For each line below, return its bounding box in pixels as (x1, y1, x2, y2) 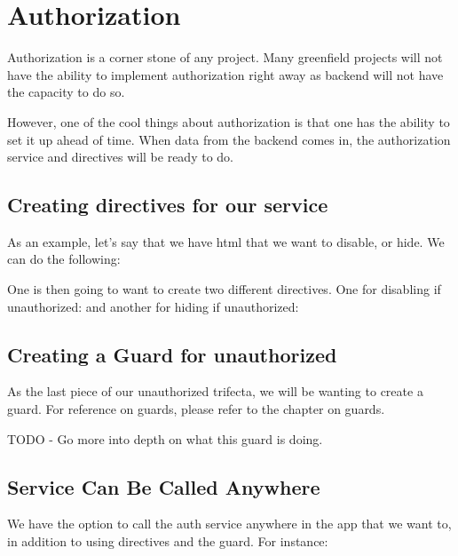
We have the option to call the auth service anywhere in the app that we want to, (7, 514, 452, 533)
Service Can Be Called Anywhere (7, 473, 320, 500)
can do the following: (7, 250, 121, 268)
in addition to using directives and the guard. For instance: (7, 532, 328, 551)
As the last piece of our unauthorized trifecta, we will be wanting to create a (7, 382, 423, 401)
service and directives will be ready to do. (7, 147, 233, 166)
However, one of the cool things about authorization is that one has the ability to (7, 112, 450, 131)
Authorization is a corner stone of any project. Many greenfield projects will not (7, 48, 443, 67)
